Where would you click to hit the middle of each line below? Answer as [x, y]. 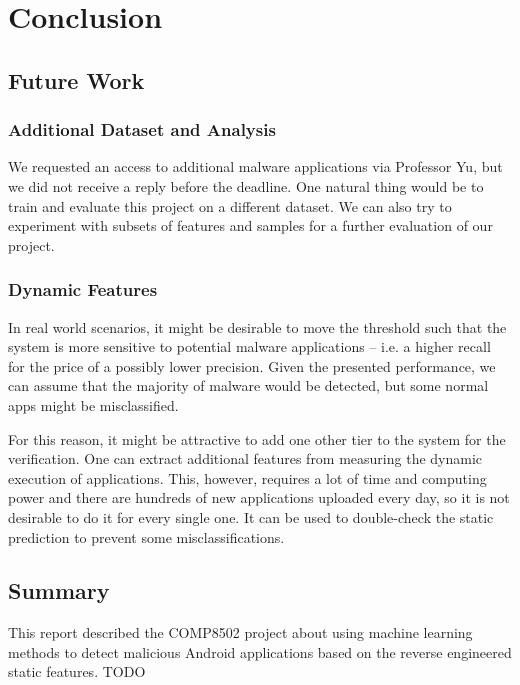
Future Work [76, 79]
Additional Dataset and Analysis [142, 129]
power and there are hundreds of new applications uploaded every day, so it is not [259, 497]
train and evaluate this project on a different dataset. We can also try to [230, 205]
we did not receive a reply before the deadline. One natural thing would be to [246, 185]
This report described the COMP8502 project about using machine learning [240, 632]
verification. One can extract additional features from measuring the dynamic [245, 458]
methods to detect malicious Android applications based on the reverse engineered [260, 651]
